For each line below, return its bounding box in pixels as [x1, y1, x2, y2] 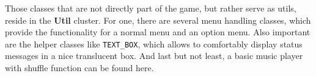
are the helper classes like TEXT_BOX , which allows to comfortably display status [5, 37, 303, 50]
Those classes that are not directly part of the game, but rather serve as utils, [5, 2, 296, 14]
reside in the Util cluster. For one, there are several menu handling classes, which [5, 13, 311, 26]
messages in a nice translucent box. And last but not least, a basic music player [5, 49, 303, 62]
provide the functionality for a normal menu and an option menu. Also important [5, 26, 310, 38]
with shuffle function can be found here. [5, 61, 154, 74]
